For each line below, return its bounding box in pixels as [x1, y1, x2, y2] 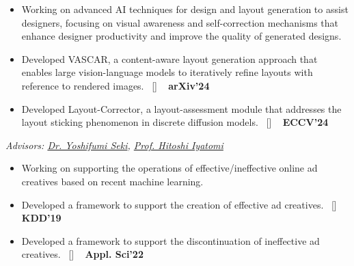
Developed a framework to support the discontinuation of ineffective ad [21, 233, 320, 248]
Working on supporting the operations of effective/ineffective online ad [21, 161, 318, 175]
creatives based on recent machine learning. [21, 174, 204, 188]
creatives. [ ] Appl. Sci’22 [21, 247, 144, 261]
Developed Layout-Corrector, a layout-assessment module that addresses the [21, 101, 342, 116]
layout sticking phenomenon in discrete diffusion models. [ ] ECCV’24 [21, 115, 329, 129]
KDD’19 [21, 211, 62, 225]
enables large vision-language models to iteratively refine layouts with [21, 65, 313, 79]
